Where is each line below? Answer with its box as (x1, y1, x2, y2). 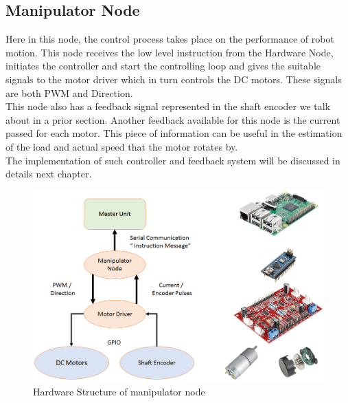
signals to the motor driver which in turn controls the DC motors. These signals (5, 72, 342, 86)
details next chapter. (5, 166, 92, 181)
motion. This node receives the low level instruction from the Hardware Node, (5, 45, 334, 59)
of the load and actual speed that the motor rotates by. (5, 139, 238, 153)
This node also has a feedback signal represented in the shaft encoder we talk (5, 99, 331, 113)
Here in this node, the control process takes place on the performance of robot (5, 32, 334, 46)
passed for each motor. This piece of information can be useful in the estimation (5, 126, 343, 140)
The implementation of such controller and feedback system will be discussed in (5, 153, 340, 167)
